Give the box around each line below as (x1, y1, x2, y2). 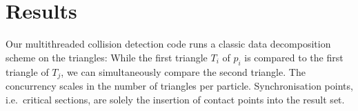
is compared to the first (244, 50, 344, 64)
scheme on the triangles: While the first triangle (6, 50, 208, 64)
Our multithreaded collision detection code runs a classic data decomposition (6, 37, 331, 51)
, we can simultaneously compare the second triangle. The (61, 64, 306, 79)
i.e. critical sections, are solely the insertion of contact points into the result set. (6, 92, 345, 106)
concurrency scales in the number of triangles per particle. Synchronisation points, (6, 78, 353, 92)
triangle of (6, 64, 49, 79)
